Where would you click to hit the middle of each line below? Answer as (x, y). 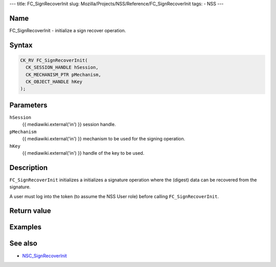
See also (24, 243)
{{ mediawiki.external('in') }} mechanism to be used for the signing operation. (104, 139)
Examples (26, 227)
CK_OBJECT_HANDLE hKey (54, 82)
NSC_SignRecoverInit (45, 256)
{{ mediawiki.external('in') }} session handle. (69, 125)
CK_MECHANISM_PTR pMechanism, (64, 75)
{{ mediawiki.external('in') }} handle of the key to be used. (83, 153)
